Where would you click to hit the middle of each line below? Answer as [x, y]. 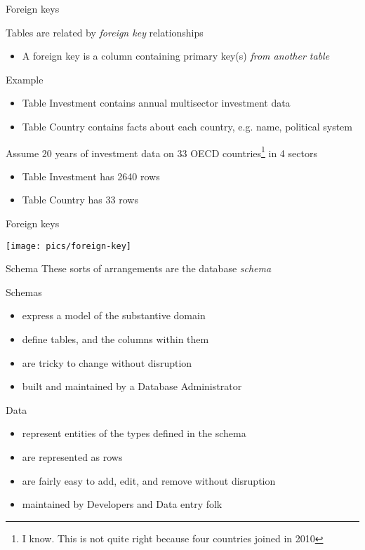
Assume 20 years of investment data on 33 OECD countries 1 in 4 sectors [161, 152]
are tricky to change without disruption [107, 362]
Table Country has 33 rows [80, 200]
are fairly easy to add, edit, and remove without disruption [149, 480]
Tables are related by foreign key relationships [105, 32]
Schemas [24, 291]
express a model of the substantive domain [114, 315]
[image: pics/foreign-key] [68, 246]
